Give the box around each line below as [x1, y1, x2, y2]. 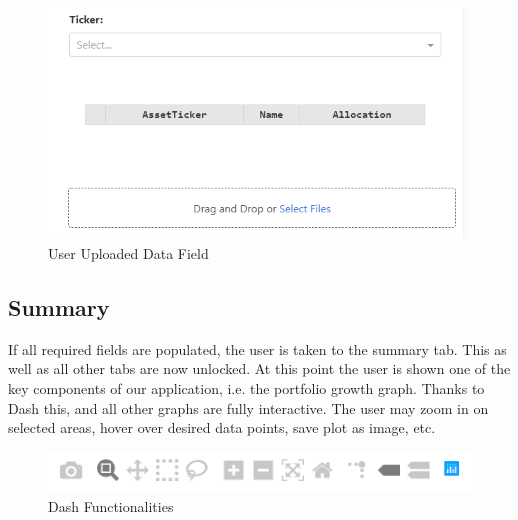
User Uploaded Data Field [48, 242, 209, 263]
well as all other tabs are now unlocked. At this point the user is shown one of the [8, 358, 511, 379]
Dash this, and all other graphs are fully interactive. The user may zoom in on [8, 397, 489, 418]
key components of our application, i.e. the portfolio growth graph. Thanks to [8, 377, 485, 398]
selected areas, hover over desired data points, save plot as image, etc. [8, 417, 436, 438]
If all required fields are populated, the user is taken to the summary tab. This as [8, 338, 507, 359]
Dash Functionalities [48, 495, 174, 516]
